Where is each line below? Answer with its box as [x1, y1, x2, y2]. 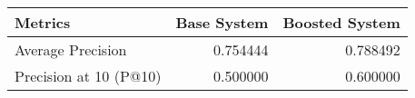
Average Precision [15, 39, 127, 60]
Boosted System [282, 12, 400, 33]
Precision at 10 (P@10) [15, 65, 162, 86]
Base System [175, 12, 269, 33]
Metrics [15, 12, 71, 33]
